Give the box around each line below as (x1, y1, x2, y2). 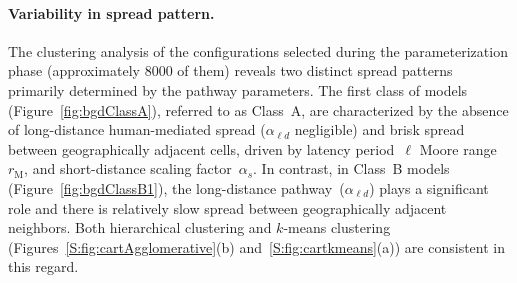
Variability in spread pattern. (8, 2, 215, 23)
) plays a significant (369, 177, 489, 198)
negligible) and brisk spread (294, 119, 465, 140)
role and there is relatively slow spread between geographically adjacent (8, 197, 447, 218)
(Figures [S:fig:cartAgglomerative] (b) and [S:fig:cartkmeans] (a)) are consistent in (8, 236, 505, 257)
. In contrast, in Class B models (253, 158, 450, 179)
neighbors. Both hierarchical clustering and (8, 217, 272, 238)
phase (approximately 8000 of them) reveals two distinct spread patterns (8, 60, 453, 81)
